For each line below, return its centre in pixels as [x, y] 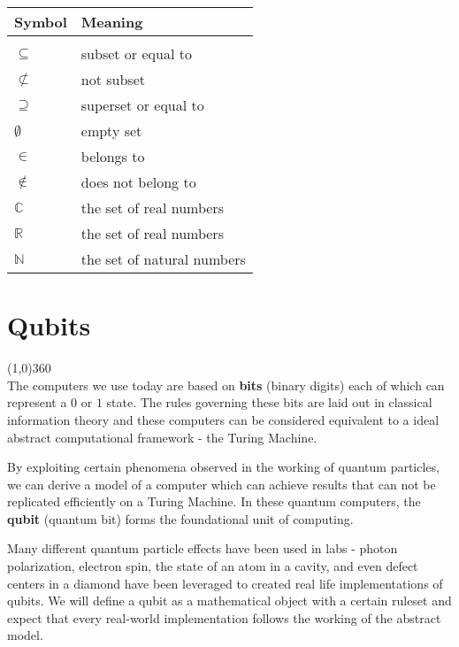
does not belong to [138, 182]
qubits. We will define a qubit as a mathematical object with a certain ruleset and [229, 601]
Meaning [112, 22]
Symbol [41, 22]
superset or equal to [142, 105]
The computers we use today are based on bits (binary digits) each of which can [226, 385]
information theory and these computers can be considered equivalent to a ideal [223, 419]
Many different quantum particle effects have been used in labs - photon [203, 548]
